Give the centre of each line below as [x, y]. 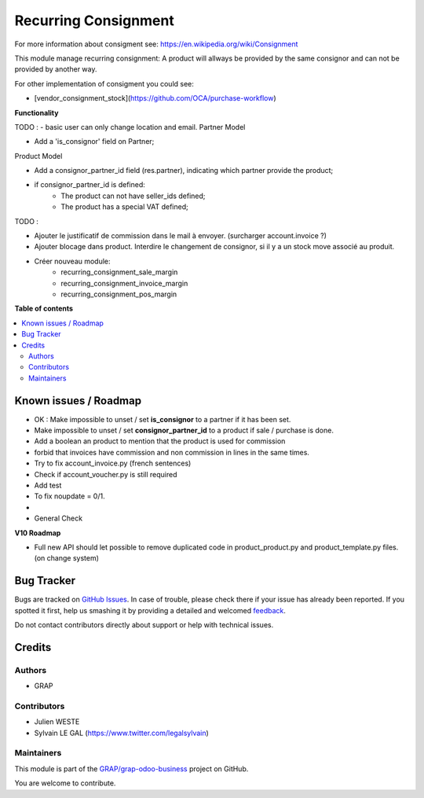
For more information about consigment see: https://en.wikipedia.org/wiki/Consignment [156, 44]
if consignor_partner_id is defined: [90, 185]
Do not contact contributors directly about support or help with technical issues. [144, 624]
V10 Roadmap [38, 533]
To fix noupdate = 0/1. [69, 496]
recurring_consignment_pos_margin [119, 294]
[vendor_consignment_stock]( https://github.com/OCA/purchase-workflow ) [155, 98]
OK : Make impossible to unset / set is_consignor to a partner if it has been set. [163, 419]
